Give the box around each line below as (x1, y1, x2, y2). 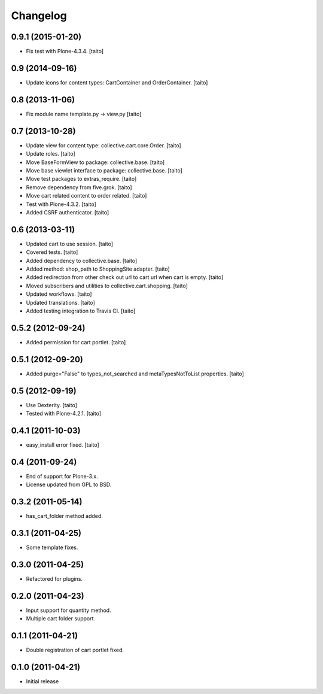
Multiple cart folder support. (26, 615, 96, 622)
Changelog (11, 9, 67, 22)
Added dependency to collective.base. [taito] (26, 257, 138, 264)
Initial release (26, 678, 59, 685)
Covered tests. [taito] (26, 248, 78, 256)
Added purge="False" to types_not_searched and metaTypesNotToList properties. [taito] (26, 370, 245, 377)
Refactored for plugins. (26, 575, 83, 582)
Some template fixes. (26, 544, 78, 551)
